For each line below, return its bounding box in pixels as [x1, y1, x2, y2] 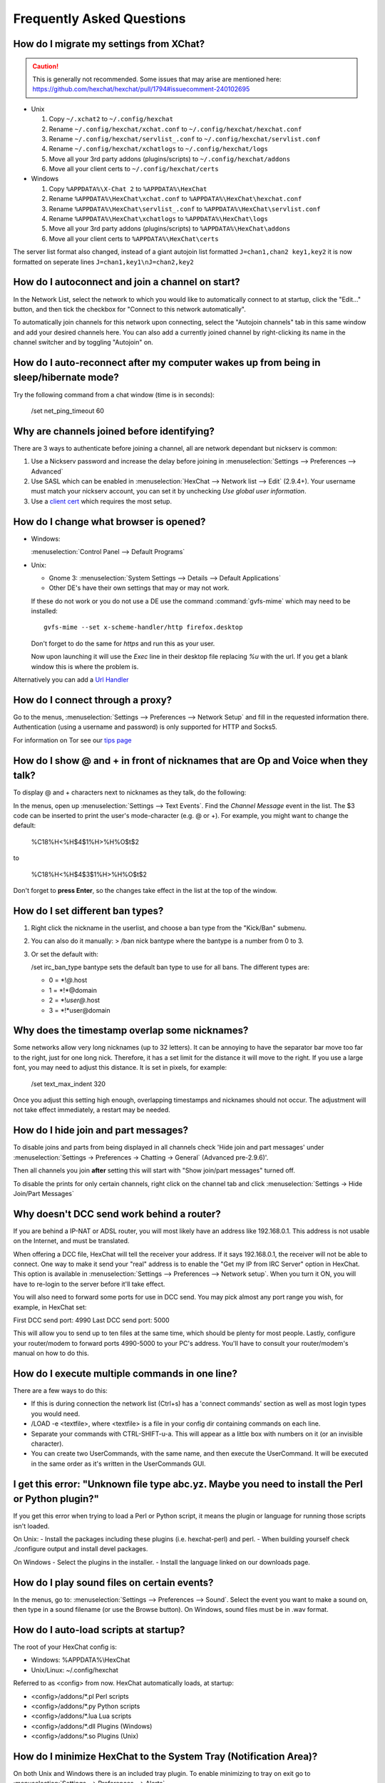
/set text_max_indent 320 [31, 1079, 106, 1088]
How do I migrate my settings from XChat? [13, 38, 205, 50]
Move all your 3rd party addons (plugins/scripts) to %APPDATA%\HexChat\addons [48, 225, 291, 233]
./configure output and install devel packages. [13, 1545, 148, 1553]
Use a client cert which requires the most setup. [31, 496, 173, 506]
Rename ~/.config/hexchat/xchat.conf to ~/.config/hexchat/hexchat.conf [48, 125, 302, 133]
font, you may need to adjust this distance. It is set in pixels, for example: [13, 1063, 227, 1072]
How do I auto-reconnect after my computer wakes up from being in [13, 357, 321, 369]
